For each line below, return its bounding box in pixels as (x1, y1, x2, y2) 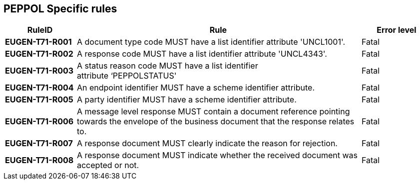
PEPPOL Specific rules (3, 2, 117, 15)
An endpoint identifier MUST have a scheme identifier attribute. (76, 83, 315, 93)
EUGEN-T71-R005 (5, 94, 73, 105)
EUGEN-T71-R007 (5, 138, 73, 149)
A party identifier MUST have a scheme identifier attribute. (76, 94, 297, 105)
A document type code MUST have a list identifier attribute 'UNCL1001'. (76, 37, 346, 47)
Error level (377, 25, 417, 35)
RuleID (27, 25, 53, 35)
